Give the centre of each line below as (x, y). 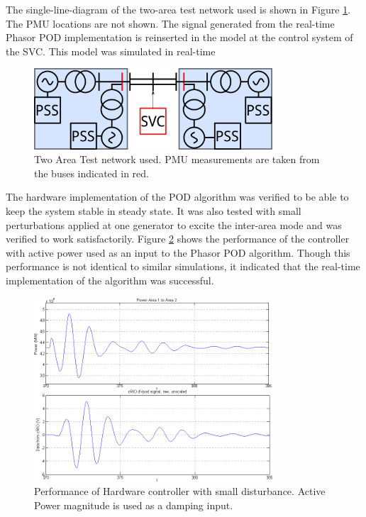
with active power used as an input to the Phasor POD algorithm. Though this (178, 252)
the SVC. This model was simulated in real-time (111, 51)
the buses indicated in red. (91, 173)
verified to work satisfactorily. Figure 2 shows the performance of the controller (178, 239)
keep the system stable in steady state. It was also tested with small (154, 210)
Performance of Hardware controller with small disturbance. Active (180, 491)
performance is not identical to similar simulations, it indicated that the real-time (183, 266)
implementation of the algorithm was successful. (110, 280)
